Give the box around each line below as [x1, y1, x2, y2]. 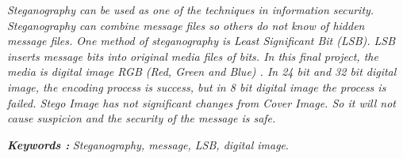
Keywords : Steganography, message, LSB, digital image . [7, 136, 289, 152]
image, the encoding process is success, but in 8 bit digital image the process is [7, 78, 386, 95]
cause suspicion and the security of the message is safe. [7, 110, 276, 126]
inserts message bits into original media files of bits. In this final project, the [7, 47, 378, 64]
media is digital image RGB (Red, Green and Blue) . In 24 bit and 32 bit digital [7, 63, 397, 80]
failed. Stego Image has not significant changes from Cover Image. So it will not [7, 94, 396, 111]
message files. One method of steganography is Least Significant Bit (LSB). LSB [7, 32, 396, 49]
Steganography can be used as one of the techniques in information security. [7, 2, 374, 17]
